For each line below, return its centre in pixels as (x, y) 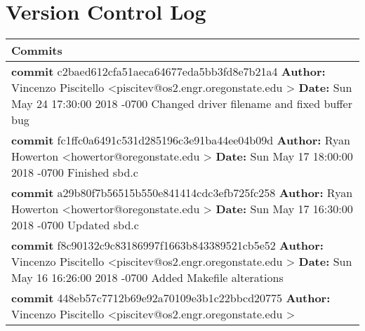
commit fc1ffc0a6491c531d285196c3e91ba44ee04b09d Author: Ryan (181, 140)
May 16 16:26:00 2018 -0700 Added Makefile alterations (147, 278)
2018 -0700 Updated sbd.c (75, 225)
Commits (37, 50)
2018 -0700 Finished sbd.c (75, 173)
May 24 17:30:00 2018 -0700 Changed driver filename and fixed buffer (182, 104)
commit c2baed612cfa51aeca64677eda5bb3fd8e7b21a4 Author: (168, 72)
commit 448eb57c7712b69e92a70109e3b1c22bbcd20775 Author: (171, 298)
